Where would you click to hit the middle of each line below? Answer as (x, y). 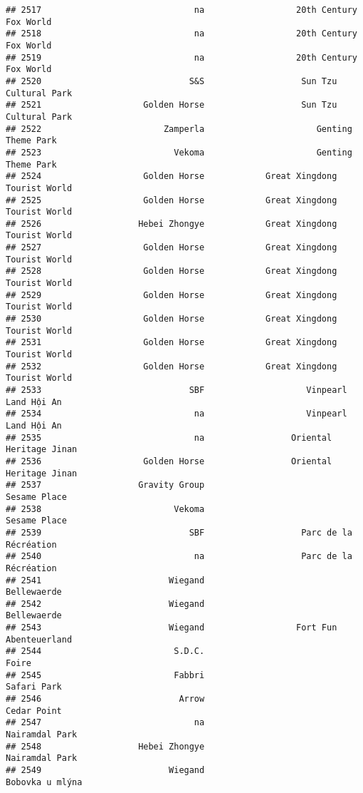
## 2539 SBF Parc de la (179, 532)
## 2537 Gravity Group (105, 485)
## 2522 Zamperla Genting (179, 129)
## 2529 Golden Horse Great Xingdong (172, 295)
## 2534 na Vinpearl (177, 414)
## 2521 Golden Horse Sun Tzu (172, 105)
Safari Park (34, 687)
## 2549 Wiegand (105, 770)
